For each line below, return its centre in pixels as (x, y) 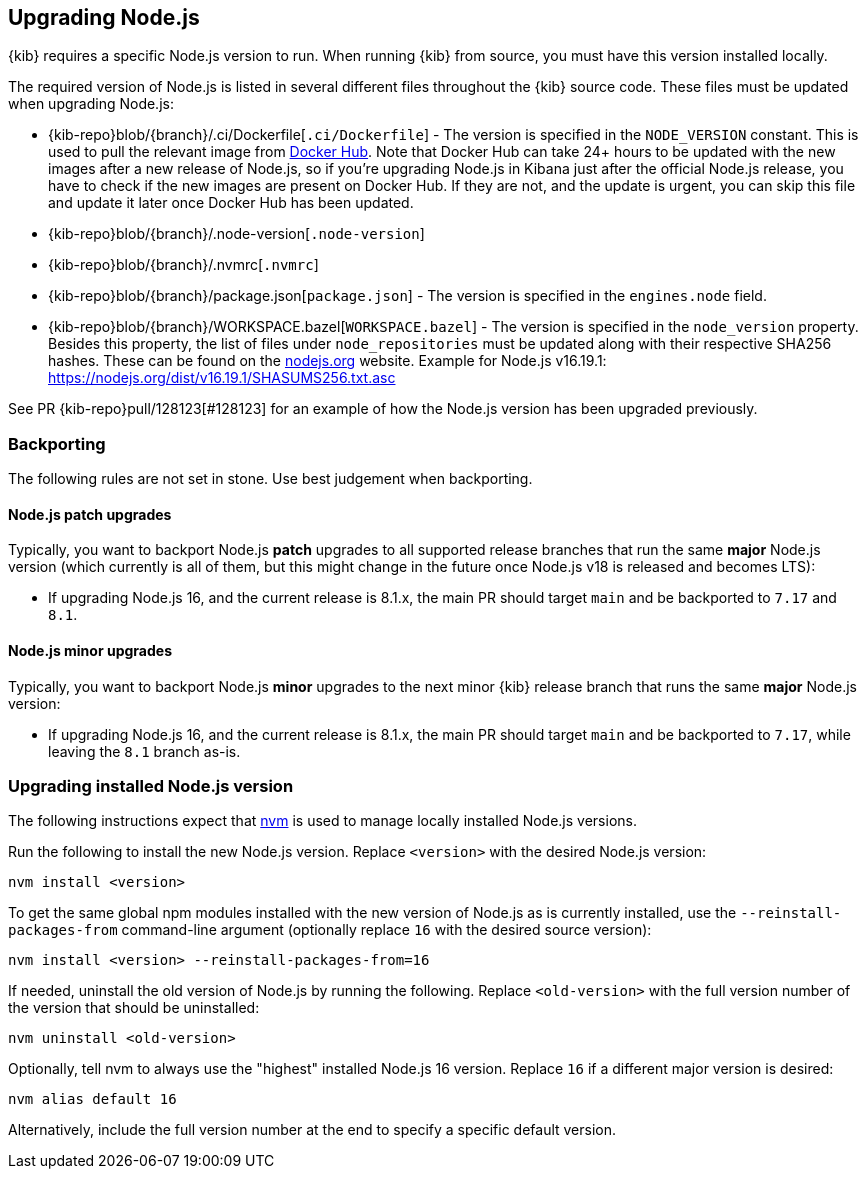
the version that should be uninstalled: (134, 1008)
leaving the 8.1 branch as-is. (144, 751)
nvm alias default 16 (92, 1099)
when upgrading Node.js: (91, 104)
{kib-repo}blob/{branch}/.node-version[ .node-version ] (236, 234)
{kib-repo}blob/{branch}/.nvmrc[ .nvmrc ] (183, 265)
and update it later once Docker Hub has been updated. (231, 203)
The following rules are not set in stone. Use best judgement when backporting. (270, 479)
